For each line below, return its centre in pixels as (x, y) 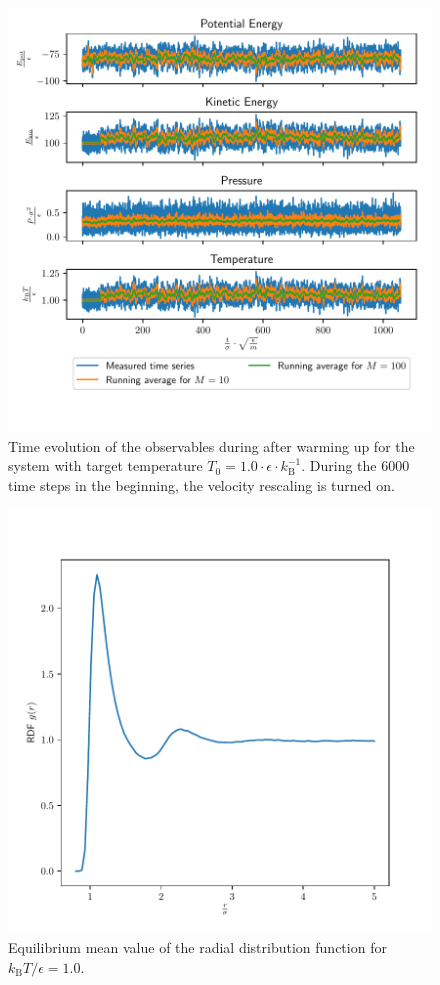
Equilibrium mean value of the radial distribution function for (197, 946)
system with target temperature (105, 465)
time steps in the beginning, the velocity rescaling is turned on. (201, 484)
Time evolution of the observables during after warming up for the (211, 445)
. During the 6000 (355, 465)
